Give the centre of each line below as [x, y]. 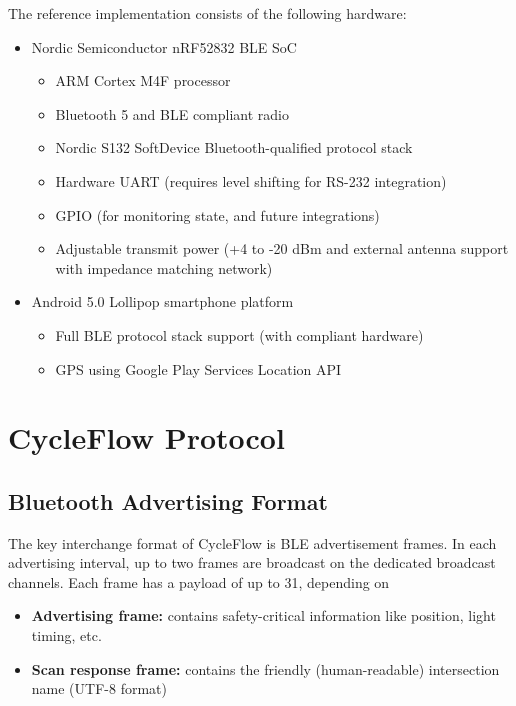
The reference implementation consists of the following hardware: [207, 13]
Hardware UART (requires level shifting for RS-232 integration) [251, 180]
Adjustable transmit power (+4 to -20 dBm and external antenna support [282, 248]
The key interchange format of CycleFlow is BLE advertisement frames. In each [252, 542]
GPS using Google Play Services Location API [198, 368]
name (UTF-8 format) [99, 688]
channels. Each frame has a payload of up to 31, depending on [199, 581]
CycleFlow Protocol [146, 437]
